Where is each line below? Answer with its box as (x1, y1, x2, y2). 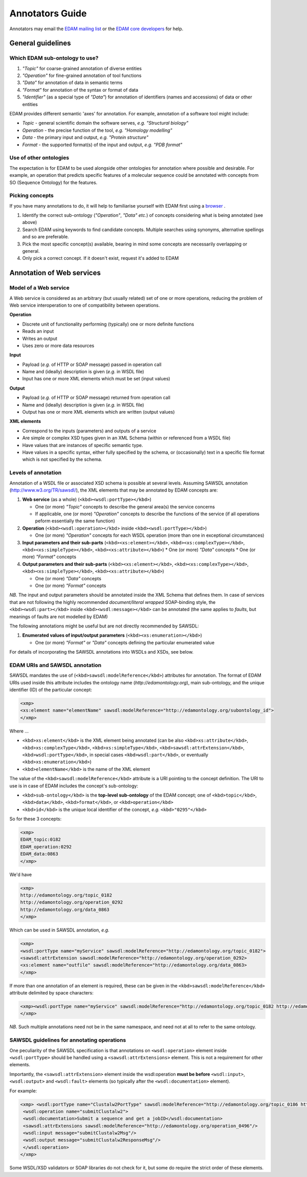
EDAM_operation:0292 (20, 844, 72, 849)
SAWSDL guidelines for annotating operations (9, 1037, 126, 1044)
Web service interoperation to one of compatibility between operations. (9, 302, 160, 308)
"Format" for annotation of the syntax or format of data (22, 87, 138, 93)
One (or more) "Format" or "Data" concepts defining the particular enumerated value (35, 639, 215, 645)
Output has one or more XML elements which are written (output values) (22, 409, 175, 415)
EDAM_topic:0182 (20, 837, 61, 843)
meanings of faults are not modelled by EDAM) (9, 613, 108, 620)
